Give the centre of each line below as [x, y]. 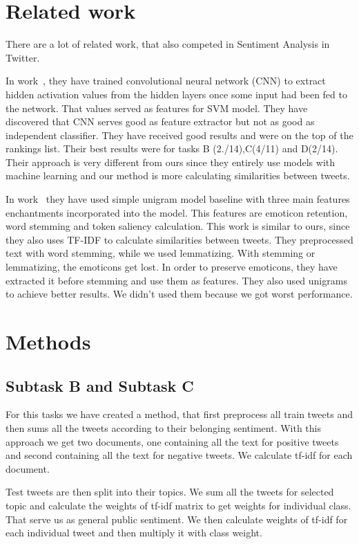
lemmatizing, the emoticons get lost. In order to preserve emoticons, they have [172, 267]
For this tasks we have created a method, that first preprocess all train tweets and [179, 414]
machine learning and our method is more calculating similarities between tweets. [178, 175]
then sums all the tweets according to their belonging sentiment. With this [164, 427]
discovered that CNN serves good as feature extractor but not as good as [160, 121]
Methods [48, 341]
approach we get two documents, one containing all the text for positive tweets [172, 441]
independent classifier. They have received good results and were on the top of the [179, 135]
